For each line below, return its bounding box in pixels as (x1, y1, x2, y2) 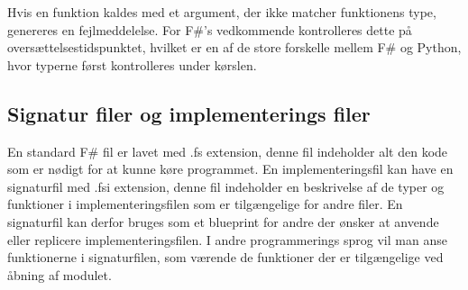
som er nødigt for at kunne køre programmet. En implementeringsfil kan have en (7, 159, 454, 178)
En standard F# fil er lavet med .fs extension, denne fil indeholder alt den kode (7, 141, 448, 160)
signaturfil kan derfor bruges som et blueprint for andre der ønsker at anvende (7, 212, 439, 231)
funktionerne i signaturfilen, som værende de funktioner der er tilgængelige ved (7, 248, 444, 267)
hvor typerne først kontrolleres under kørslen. (7, 55, 257, 74)
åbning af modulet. (7, 265, 112, 284)
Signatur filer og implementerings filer (7, 99, 371, 127)
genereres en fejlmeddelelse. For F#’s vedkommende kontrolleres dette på (7, 20, 412, 39)
